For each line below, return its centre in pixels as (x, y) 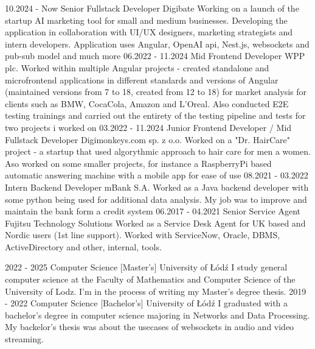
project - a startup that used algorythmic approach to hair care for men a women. (158, 151)
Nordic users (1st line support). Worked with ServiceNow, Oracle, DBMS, (143, 235)
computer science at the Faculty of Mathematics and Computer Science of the (150, 279)
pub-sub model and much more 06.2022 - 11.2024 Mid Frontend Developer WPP (155, 56)
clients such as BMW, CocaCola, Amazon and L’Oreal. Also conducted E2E (147, 103)
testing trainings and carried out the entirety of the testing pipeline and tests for (155, 115)
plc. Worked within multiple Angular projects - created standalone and (137, 67)
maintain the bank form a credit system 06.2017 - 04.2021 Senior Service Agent (153, 211)
